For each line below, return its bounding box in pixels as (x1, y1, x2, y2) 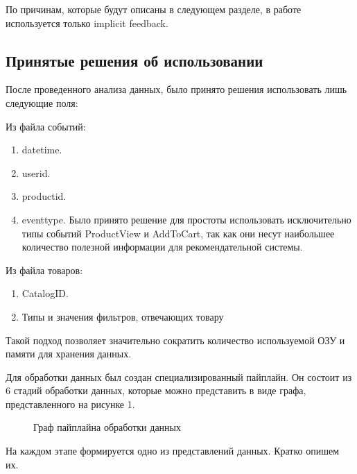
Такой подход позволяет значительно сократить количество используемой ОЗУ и (6, 332, 345, 347)
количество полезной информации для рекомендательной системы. (21, 239, 303, 254)
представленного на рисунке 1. (6, 396, 135, 411)
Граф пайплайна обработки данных (33, 420, 181, 434)
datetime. (21, 142, 62, 157)
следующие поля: (6, 95, 78, 110)
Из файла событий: (6, 119, 86, 133)
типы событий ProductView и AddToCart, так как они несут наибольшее (21, 226, 335, 240)
